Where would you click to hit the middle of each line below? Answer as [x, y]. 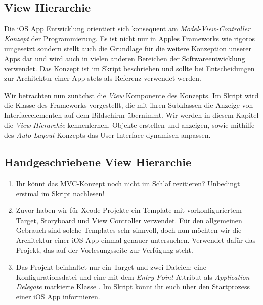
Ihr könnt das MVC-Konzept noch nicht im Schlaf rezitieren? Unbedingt [128, 183]
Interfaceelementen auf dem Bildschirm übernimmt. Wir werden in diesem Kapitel [131, 115]
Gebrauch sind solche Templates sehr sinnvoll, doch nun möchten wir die [129, 230]
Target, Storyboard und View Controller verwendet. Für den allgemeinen [129, 220]
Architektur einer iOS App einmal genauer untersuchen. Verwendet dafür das [136, 239]
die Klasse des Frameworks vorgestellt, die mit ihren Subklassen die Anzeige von [129, 105]
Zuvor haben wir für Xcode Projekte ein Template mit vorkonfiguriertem [129, 210]
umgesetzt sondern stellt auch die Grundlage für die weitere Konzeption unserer [128, 48]
